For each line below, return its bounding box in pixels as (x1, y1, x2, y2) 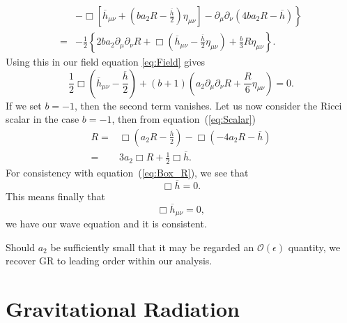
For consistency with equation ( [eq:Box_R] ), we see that (6, 165, 249, 179)
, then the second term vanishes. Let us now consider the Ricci (75, 98, 342, 112)
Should (6, 239, 36, 254)
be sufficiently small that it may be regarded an (50, 239, 254, 254)
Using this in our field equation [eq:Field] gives (6, 54, 205, 69)
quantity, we (288, 239, 341, 254)
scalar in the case (6, 112, 79, 126)
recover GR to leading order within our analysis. (6, 253, 213, 268)
